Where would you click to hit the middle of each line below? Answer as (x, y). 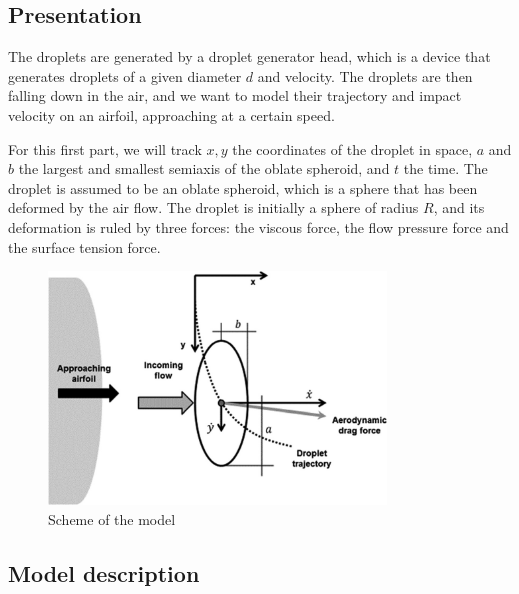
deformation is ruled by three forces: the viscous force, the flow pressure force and (258, 226)
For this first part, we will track (105, 148)
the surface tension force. (84, 246)
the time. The (445, 168)
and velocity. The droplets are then (365, 75)
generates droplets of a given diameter (125, 75)
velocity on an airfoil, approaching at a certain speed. (171, 114)
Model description (104, 572)
